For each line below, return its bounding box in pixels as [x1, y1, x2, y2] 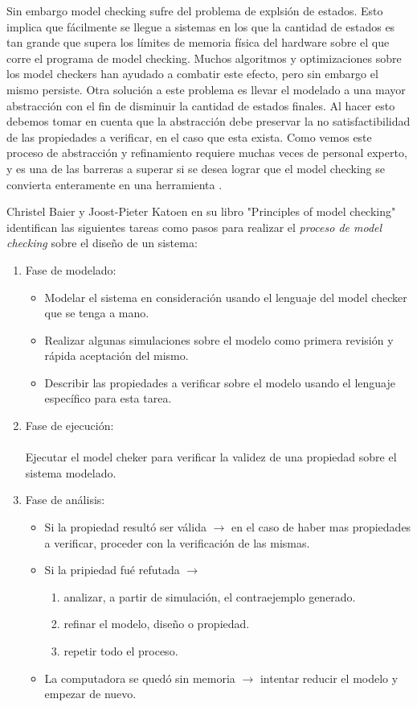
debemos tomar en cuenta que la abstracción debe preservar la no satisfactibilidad [6, 113, 411, 130]
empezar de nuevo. [44, 685, 137, 702]
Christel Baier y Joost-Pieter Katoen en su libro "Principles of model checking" [6, 203, 396, 220]
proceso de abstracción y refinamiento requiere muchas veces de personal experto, [6, 144, 407, 161]
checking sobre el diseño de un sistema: [6, 234, 198, 251]
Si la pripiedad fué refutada [44, 561, 180, 578]
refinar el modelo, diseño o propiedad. [63, 615, 250, 632]
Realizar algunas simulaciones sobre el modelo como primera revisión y [44, 331, 394, 348]
